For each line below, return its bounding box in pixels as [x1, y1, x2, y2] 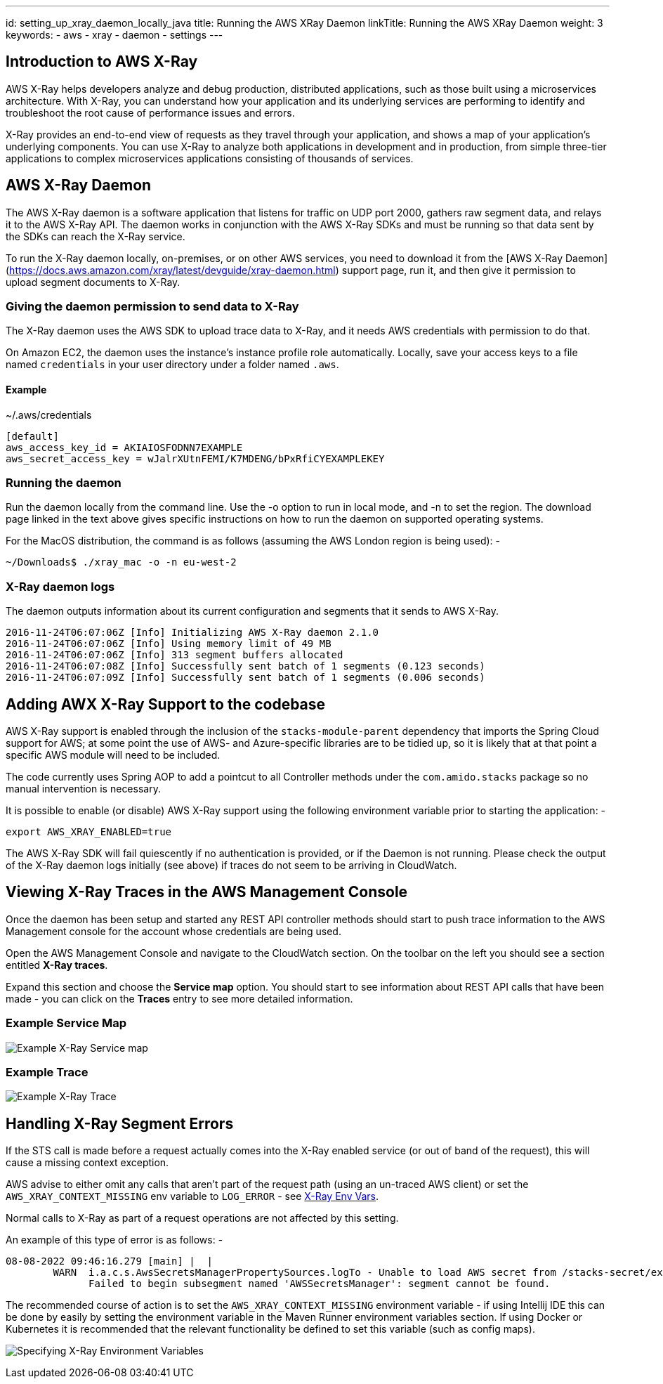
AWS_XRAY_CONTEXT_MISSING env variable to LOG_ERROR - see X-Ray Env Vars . [6, 1190, 379, 1203]
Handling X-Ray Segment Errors [6, 1114, 234, 1132]
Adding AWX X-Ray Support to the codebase [6, 695, 326, 713]
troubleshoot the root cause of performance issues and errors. [6, 106, 295, 119]
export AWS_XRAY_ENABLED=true [6, 826, 172, 837]
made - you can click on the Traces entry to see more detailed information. [6, 992, 353, 1005]
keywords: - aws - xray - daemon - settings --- [6, 29, 223, 41]
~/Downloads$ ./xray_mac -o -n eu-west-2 [6, 556, 237, 568]
